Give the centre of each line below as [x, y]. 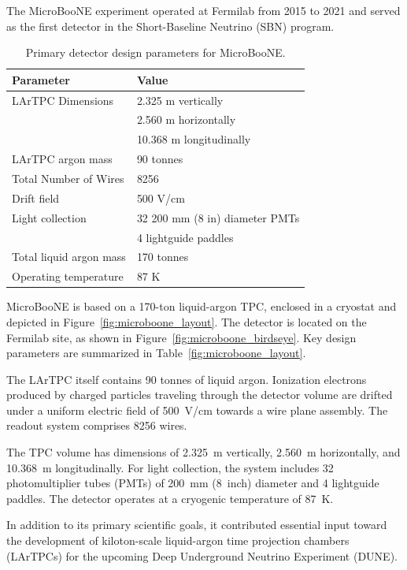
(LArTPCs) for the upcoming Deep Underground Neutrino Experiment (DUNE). [202, 555]
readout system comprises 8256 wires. [97, 425]
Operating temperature [68, 276]
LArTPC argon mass [62, 159]
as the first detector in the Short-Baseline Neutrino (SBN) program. [170, 26]
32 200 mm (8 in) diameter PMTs [218, 217]
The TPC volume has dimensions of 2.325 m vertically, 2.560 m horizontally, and [203, 452]
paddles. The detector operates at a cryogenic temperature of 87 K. [170, 498]
